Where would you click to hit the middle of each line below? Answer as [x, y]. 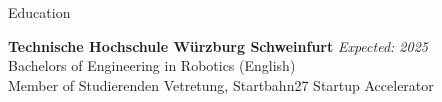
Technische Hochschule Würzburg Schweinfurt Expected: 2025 [218, 45]
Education [39, 12]
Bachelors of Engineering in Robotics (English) [152, 65]
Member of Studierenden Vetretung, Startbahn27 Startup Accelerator [221, 84]
